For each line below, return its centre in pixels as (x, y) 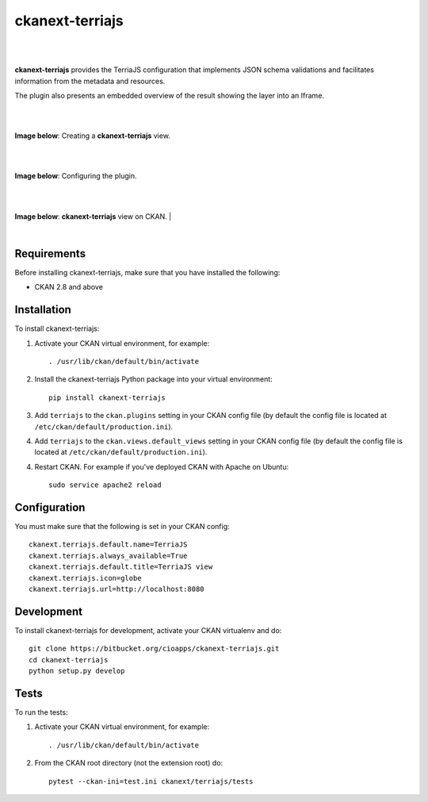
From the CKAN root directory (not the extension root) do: (129, 763)
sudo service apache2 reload (105, 485)
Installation (43, 310)
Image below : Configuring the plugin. (76, 176)
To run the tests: (41, 712)
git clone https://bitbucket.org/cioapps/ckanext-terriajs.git (154, 649)
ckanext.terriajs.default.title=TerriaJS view (121, 567)
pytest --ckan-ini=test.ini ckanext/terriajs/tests (151, 781)
